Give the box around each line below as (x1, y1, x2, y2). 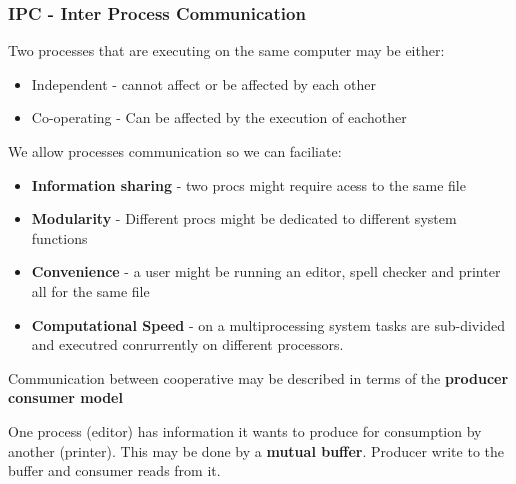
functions (31, 227, 88, 248)
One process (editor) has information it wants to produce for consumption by (8, 420, 482, 441)
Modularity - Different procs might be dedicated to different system (31, 208, 457, 229)
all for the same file (31, 280, 150, 301)
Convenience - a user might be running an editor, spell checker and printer (31, 261, 501, 282)
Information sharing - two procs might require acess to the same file (31, 174, 466, 195)
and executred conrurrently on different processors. (31, 334, 344, 355)
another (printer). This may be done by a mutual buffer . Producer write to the (8, 440, 504, 461)
